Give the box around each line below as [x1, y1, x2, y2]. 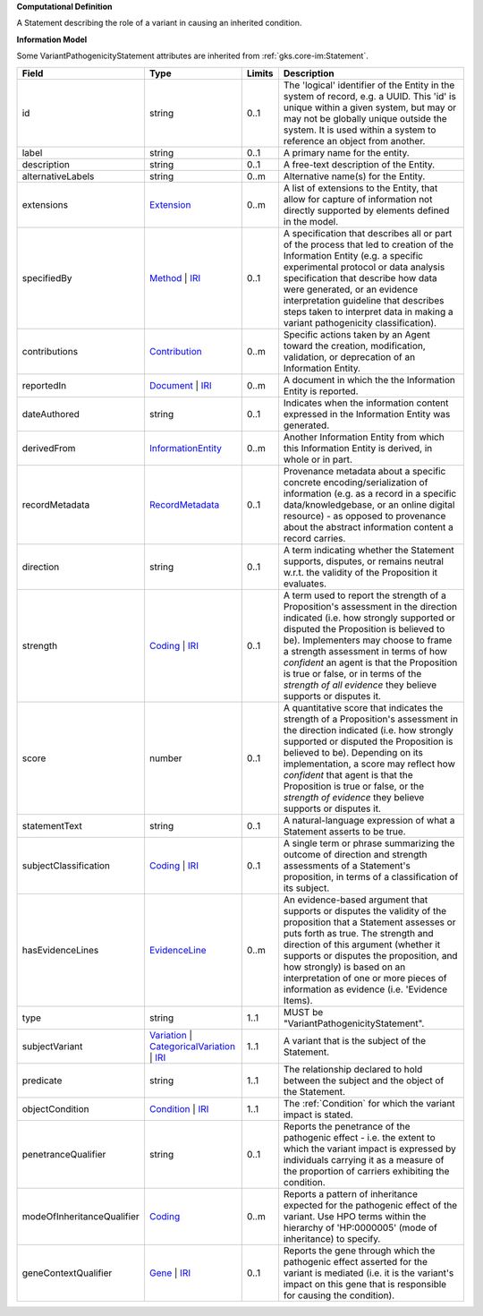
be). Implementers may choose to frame [283, 634, 453, 646]
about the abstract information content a [283, 520, 453, 533]
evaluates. [283, 577, 326, 590]
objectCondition [21, 1102, 89, 1115]
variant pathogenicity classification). [283, 316, 437, 329]
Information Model [16, 34, 88, 45]
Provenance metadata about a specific [283, 465, 446, 477]
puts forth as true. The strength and [283, 927, 434, 939]
